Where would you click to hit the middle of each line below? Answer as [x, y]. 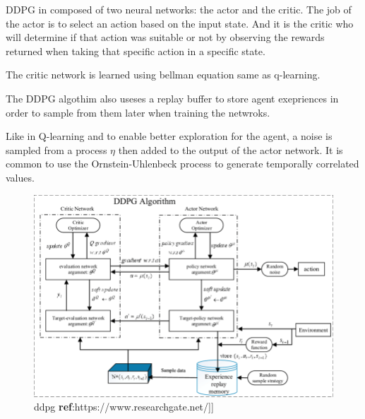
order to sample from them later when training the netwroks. [138, 112]
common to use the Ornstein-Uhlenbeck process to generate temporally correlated [182, 164]
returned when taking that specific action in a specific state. [136, 51]
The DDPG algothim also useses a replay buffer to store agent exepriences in [172, 98]
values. [20, 177]
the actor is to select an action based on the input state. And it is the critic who [180, 23]
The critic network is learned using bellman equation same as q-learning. [163, 75]
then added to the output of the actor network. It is [231, 149]
